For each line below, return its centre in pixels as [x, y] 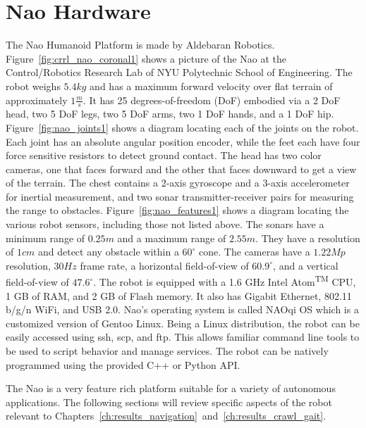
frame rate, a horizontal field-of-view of [164, 265]
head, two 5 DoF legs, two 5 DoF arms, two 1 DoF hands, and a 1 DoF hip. [170, 114]
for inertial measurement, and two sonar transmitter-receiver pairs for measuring [180, 196]
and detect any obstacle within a [108, 252]
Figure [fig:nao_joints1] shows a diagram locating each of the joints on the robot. [182, 127]
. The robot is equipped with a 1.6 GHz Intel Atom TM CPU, [225, 281]
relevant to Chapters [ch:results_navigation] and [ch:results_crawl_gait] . [166, 416]
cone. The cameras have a [255, 252]
